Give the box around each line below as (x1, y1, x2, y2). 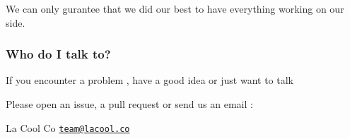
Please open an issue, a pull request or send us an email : (6, 97, 253, 111)
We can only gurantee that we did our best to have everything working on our (6, 1, 344, 16)
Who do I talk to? (6, 45, 111, 63)
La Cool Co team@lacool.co (6, 120, 130, 135)
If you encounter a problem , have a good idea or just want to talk (6, 73, 293, 87)
